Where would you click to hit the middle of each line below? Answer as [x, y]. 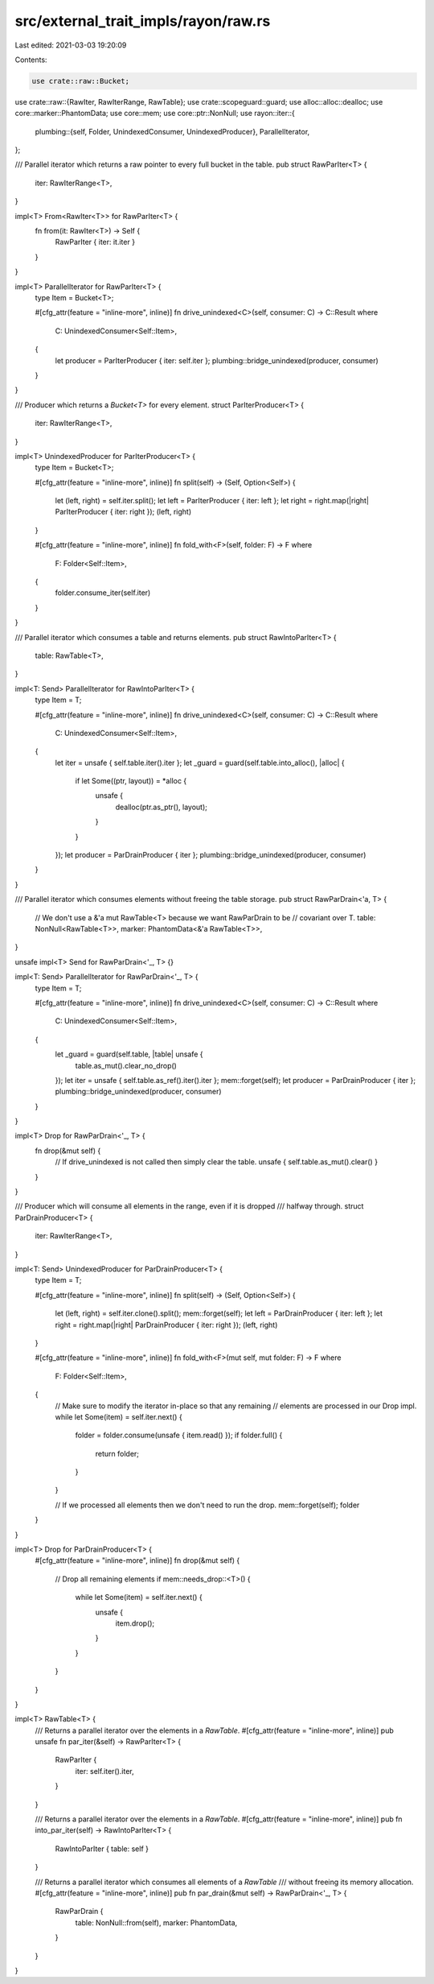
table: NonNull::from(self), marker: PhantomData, [156, 1922]
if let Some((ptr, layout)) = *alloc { [131, 781]
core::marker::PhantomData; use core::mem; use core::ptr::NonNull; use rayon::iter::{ [155, 114]
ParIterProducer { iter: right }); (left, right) [123, 512]
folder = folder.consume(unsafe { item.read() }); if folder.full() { [179, 1435]
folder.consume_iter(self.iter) [103, 593]
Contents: [31, 60]
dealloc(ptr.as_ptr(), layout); [162, 807]
